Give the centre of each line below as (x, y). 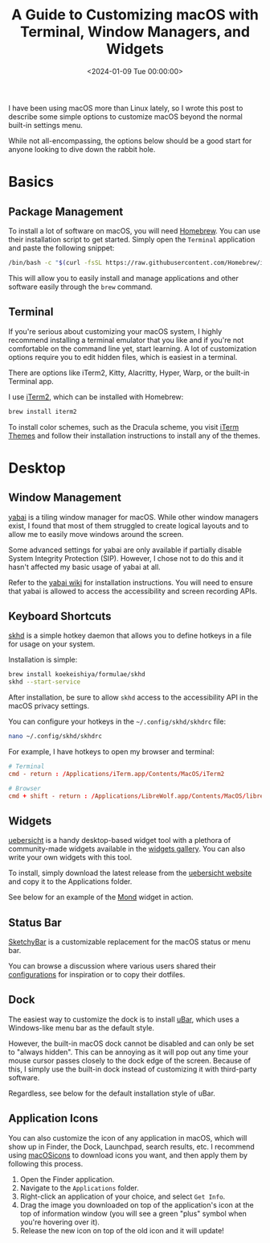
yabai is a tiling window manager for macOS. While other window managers (133, 517)
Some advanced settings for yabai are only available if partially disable (125, 550)
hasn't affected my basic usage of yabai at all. (84, 567)
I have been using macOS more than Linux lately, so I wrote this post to (126, 108)
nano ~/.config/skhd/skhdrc (55, 737)
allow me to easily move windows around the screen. (96, 534)
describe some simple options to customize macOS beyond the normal (125, 116)
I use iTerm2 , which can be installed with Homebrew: (96, 397)
